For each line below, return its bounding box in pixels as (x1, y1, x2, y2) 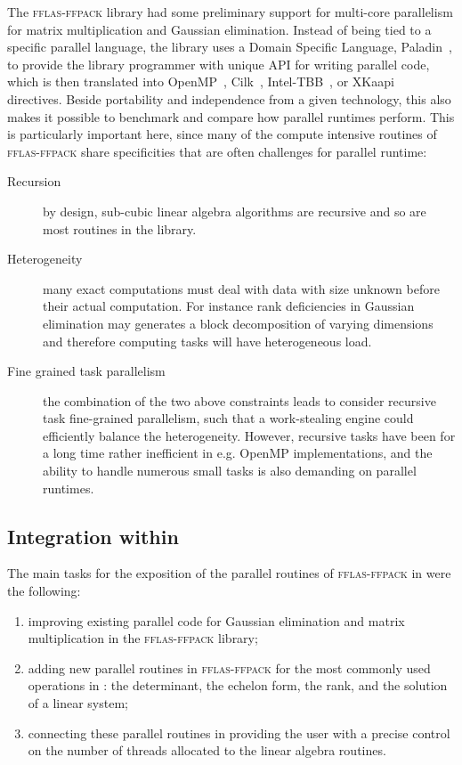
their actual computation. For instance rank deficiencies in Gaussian (43, 297, 415, 315)
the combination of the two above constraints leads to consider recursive (43, 391, 436, 410)
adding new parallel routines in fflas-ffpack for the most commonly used (28, 658, 431, 677)
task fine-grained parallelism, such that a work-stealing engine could (43, 409, 414, 427)
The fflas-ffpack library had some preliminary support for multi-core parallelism (7, 3, 453, 20)
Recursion (7, 172, 61, 191)
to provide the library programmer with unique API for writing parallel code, (7, 54, 430, 73)
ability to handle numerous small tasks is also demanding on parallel (43, 461, 417, 480)
